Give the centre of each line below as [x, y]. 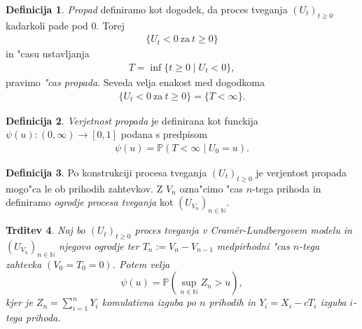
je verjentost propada [301, 172]
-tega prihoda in [287, 188]
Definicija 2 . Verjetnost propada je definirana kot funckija [132, 120]
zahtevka [24, 264]
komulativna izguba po [149, 302]
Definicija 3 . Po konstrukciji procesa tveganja [106, 172]
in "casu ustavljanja [48, 54]
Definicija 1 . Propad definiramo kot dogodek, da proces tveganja [147, 9]
